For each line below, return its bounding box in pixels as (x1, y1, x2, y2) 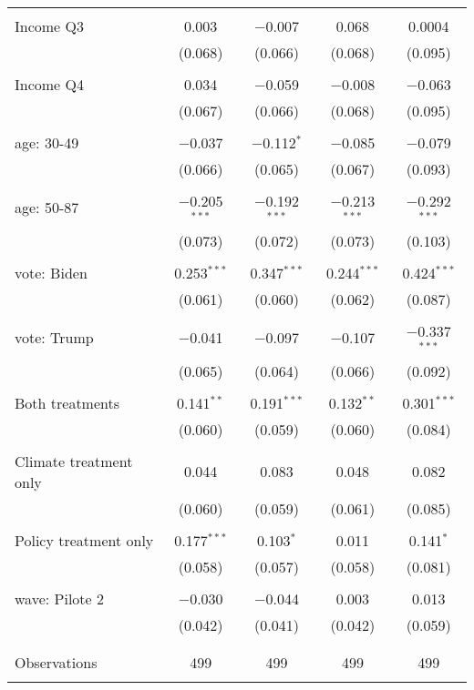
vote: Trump (15, 327, 94, 349)
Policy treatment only (15, 529, 154, 551)
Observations (15, 651, 98, 673)
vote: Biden (15, 261, 88, 283)
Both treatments (15, 391, 120, 413)
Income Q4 (15, 74, 84, 95)
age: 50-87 (15, 197, 79, 218)
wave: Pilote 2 (15, 587, 104, 609)
